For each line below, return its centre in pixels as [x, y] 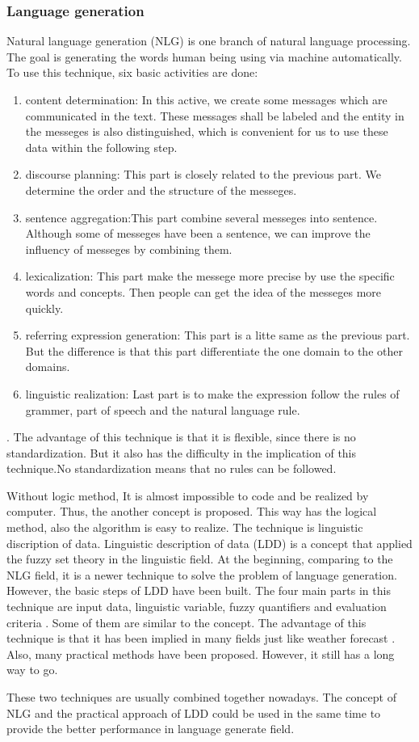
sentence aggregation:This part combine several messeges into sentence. [201, 217]
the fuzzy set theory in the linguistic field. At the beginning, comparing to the [200, 559]
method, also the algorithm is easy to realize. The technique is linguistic [185, 527]
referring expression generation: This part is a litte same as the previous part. [218, 335]
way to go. [32, 670]
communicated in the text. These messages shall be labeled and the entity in [215, 115]
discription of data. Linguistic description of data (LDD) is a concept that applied [209, 543]
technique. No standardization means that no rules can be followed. [172, 468]
